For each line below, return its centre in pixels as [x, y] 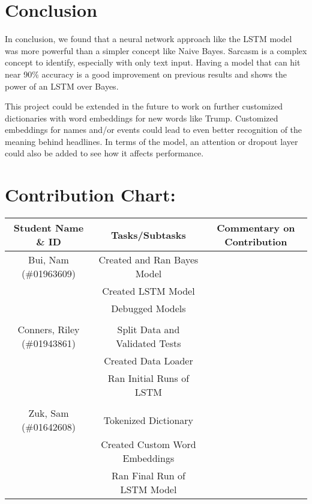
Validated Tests [148, 343]
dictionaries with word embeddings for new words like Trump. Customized [142, 118]
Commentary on [256, 228]
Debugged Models [148, 309]
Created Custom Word [148, 444]
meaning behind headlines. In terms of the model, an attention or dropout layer [151, 141]
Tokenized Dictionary [148, 420]
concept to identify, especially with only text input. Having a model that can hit [153, 62]
